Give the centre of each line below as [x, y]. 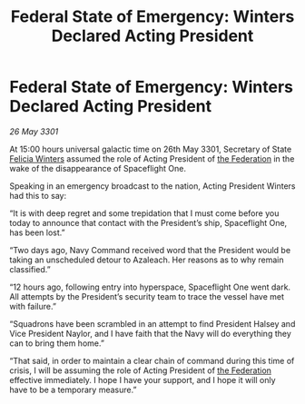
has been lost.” [37, 232]
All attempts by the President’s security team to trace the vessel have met [147, 296]
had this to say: [38, 195]
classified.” [30, 269]
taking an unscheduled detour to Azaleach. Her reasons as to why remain [147, 260]
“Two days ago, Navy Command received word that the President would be [150, 250]
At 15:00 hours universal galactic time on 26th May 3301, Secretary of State [151, 149]
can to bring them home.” [57, 343]
